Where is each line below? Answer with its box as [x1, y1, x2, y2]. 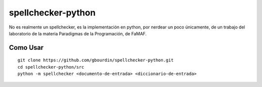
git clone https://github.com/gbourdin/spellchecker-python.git [17, 58, 174, 63]
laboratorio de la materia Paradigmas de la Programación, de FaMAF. [9, 30, 147, 36]
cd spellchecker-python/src [17, 64, 84, 70]
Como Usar [9, 43, 44, 52]
